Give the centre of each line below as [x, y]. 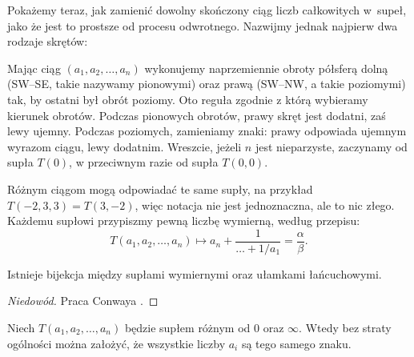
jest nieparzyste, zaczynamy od [331, 146]
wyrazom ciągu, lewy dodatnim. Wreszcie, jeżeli [125, 146]
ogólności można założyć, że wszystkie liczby [117, 343]
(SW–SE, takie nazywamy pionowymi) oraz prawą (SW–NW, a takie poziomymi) [207, 84]
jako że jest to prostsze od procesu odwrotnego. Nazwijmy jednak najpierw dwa [203, 25]
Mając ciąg [34, 68]
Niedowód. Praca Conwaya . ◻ [83, 301]
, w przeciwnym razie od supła [144, 162]
